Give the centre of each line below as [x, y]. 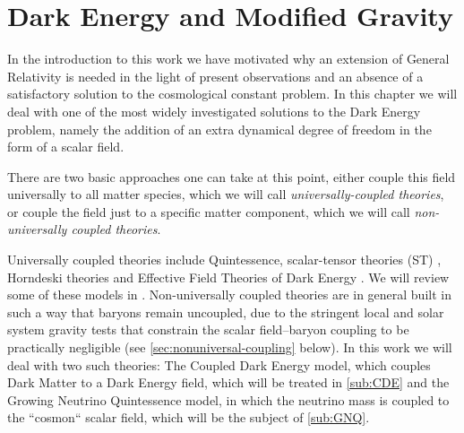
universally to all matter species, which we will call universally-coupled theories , [226, 194]
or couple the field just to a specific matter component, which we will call [209, 211]
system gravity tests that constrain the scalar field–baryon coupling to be [208, 329]
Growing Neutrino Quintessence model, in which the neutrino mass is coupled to [228, 399]
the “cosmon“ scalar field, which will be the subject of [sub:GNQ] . [189, 417]
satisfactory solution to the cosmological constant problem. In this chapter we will [232, 94]
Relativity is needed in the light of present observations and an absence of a [215, 76]
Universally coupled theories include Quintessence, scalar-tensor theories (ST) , [224, 260]
